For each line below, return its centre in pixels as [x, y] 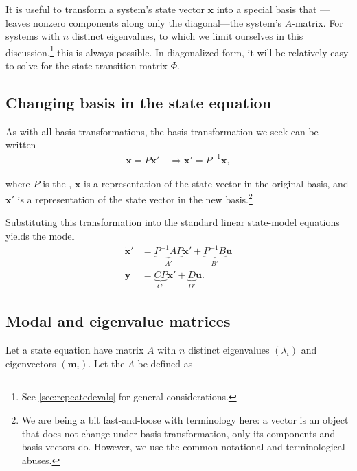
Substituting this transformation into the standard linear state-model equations [173, 222]
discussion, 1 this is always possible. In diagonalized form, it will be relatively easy [177, 51]
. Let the [106, 363]
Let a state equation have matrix [75, 350]
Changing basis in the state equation [139, 103]
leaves [18, 22]
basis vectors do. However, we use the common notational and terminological [183, 447]
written [21, 145]
